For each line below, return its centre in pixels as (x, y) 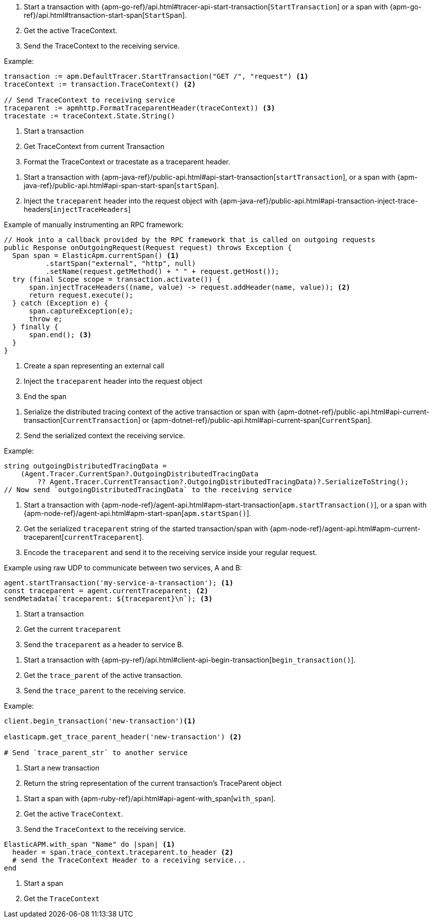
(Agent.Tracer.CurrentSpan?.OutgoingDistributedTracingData (140, 474)
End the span (45, 396)
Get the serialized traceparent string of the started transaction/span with (146, 529)
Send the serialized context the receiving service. (104, 435)
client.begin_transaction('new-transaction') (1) (100, 721)
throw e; (46, 319)
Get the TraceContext (62, 898)
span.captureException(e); (81, 311)
